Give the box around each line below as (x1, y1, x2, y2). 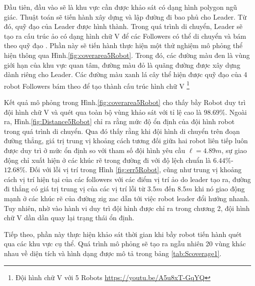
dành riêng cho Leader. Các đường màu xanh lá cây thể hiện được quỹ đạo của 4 (4, 69, 248, 79)
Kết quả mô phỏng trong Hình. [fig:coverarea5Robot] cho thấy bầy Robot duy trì (4, 97, 246, 107)
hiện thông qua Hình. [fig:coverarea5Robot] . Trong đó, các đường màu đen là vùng (4, 50, 250, 60)
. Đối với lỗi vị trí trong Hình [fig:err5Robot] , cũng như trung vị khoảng (25, 164, 242, 175)
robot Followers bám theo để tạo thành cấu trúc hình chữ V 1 (4, 79, 190, 91)
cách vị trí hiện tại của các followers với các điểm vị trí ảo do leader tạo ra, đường (4, 174, 251, 184)
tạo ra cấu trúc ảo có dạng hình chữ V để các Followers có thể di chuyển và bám (4, 30, 246, 41)
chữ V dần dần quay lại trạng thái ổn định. (4, 212, 134, 223)
